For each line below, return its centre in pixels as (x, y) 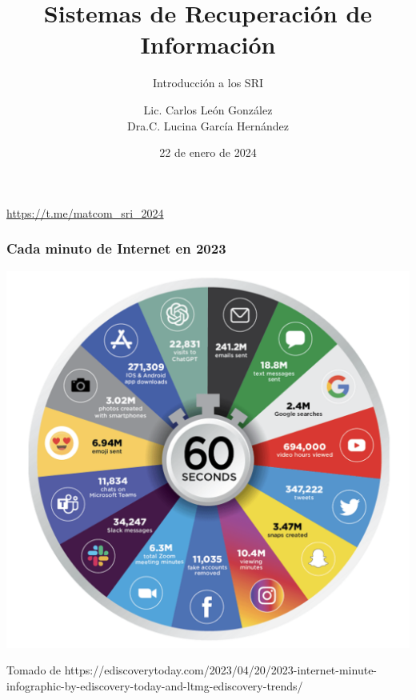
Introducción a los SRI (208, 83)
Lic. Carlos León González (208, 109)
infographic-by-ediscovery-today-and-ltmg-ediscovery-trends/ (155, 685)
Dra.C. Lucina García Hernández (208, 125)
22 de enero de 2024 (208, 152)
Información (208, 44)
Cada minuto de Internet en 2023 (116, 248)
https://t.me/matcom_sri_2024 (85, 212)
